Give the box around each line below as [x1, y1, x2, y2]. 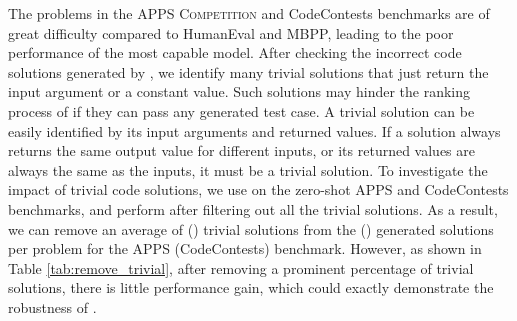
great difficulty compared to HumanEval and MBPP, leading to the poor [8, 22, 454, 43]
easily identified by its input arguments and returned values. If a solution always [8, 120, 501, 141]
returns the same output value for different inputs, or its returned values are [8, 140, 475, 161]
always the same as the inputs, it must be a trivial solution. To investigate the [8, 159, 488, 180]
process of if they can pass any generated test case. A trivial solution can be [8, 100, 475, 121]
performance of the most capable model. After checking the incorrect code [8, 42, 462, 63]
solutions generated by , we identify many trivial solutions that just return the [8, 61, 489, 82]
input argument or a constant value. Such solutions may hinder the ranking [8, 81, 471, 102]
